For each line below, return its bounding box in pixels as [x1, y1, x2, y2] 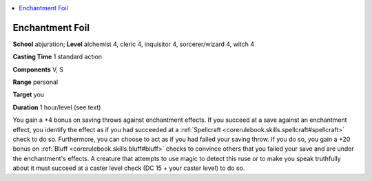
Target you [12, 90, 45, 99]
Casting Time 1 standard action [12, 52, 103, 61]
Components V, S [12, 65, 63, 74]
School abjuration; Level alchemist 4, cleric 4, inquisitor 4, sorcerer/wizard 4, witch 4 [12, 40, 255, 48]
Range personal [12, 78, 59, 86]
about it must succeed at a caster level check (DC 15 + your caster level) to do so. [12, 164, 245, 172]
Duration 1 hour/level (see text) [12, 103, 101, 111]
